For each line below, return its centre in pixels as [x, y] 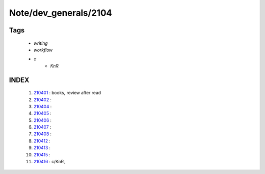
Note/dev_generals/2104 [61, 13]
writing [41, 43]
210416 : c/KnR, [49, 162]
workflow [43, 50]
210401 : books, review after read [67, 93]
